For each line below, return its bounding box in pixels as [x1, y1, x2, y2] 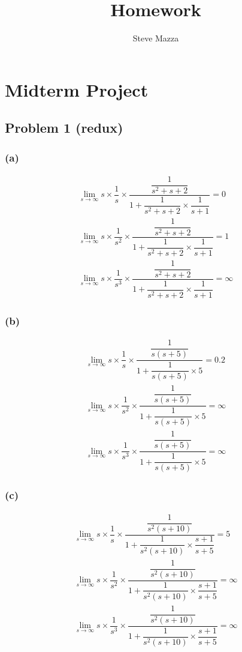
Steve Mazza [132, 32, 179, 44]
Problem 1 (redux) [5, 118, 123, 137]
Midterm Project [5, 77, 149, 101]
